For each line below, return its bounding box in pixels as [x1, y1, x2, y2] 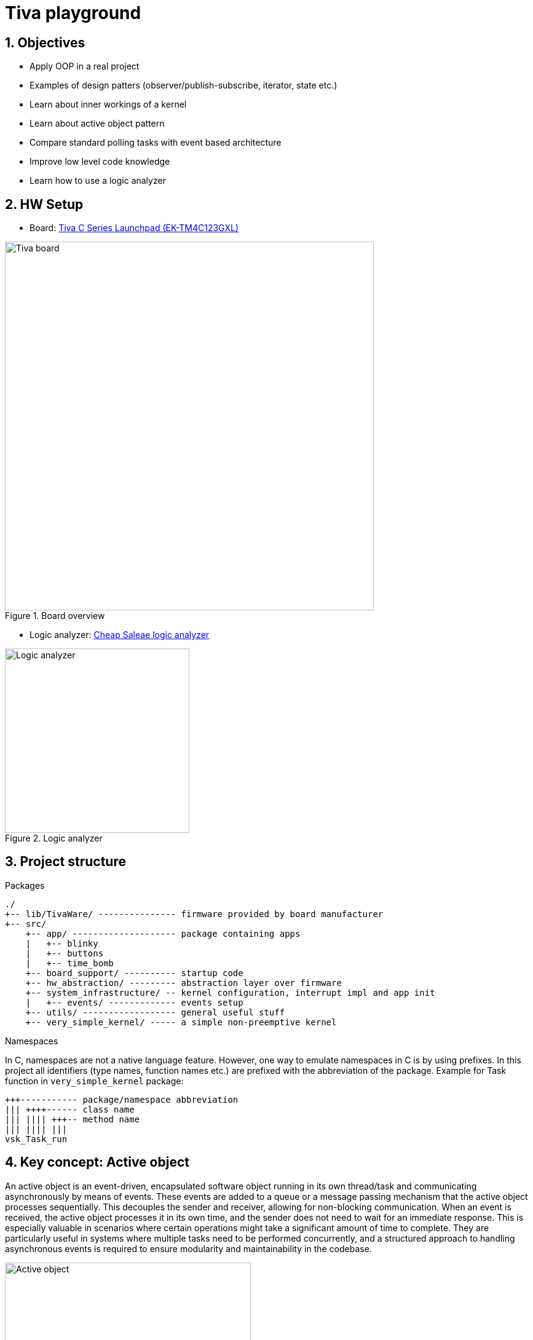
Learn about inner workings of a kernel [30, 99, 187, 110]
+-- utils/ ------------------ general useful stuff [25, 1007, 285, 1017]
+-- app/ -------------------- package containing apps [25, 928, 301, 939]
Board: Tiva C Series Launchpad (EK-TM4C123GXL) [30, 223, 239, 234]
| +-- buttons [25, 948, 104, 958]
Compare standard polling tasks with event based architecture [30, 137, 282, 148]
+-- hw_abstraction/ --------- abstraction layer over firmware [25, 977, 342, 988]
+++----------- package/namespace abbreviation [5, 1094, 239, 1105]
